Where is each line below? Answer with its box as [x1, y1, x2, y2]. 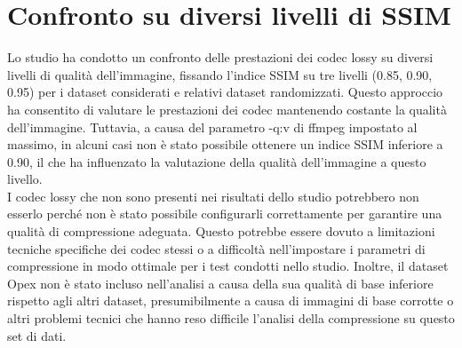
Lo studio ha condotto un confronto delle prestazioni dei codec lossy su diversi [7, 48, 434, 67]
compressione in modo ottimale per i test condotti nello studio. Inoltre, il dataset [7, 257, 449, 275]
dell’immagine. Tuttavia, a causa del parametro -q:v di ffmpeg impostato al [7, 117, 418, 136]
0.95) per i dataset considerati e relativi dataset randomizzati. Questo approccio [7, 83, 443, 101]
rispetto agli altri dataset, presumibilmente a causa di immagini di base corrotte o [7, 291, 454, 310]
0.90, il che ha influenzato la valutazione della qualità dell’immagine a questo [7, 152, 426, 170]
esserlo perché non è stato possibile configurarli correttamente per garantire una [7, 204, 442, 223]
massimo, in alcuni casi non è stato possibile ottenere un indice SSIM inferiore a [7, 135, 443, 154]
